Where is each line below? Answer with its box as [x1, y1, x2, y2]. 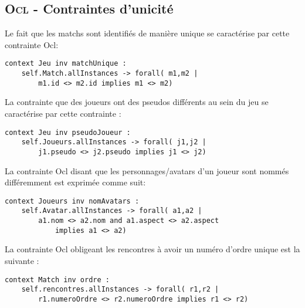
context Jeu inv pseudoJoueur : [5, 128, 131, 137]
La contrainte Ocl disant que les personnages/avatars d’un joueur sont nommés [5, 164, 289, 177]
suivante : [5, 254, 39, 266]
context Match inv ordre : [5, 275, 110, 284]
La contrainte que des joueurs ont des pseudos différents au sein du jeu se [5, 96, 269, 108]
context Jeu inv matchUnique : [5, 59, 127, 68]
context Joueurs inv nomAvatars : [5, 197, 140, 205]
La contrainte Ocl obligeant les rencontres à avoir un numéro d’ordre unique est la [5, 243, 300, 255]
